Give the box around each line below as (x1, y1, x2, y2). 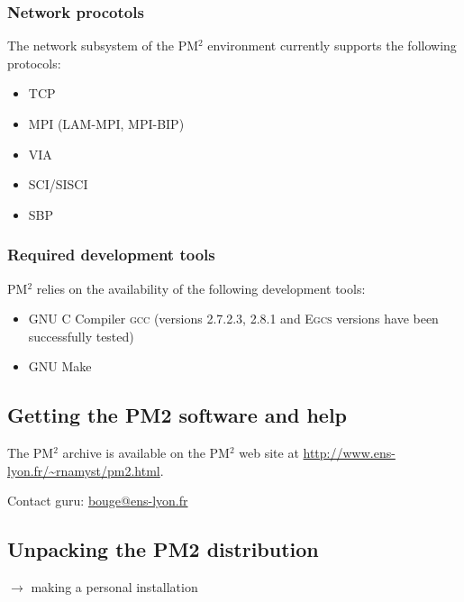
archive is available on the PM (62, 443, 230, 462)
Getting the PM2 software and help (7, 401, 348, 429)
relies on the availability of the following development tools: (36, 278, 366, 297)
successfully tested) (28, 326, 134, 345)
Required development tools (7, 243, 215, 266)
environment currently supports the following (207, 36, 457, 55)
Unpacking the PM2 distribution (7, 535, 319, 563)
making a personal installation (31, 578, 198, 597)
